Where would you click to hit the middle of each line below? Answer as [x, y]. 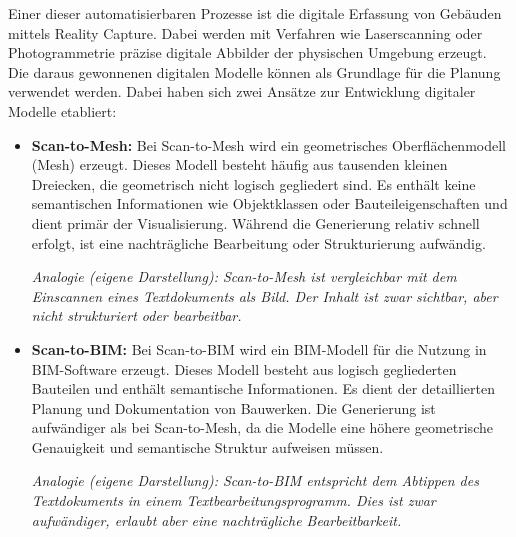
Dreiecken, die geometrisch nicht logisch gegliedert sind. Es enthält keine [253, 183]
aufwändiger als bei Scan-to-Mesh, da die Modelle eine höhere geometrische [262, 427]
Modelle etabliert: [62, 110]
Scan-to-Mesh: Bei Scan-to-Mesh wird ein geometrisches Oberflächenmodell [268, 144]
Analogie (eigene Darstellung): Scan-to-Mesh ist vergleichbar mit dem [244, 276]
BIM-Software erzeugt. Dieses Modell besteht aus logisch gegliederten [244, 368]
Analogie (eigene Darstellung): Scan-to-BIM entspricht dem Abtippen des [255, 480]
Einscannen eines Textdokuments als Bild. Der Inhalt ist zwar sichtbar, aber [264, 295]
